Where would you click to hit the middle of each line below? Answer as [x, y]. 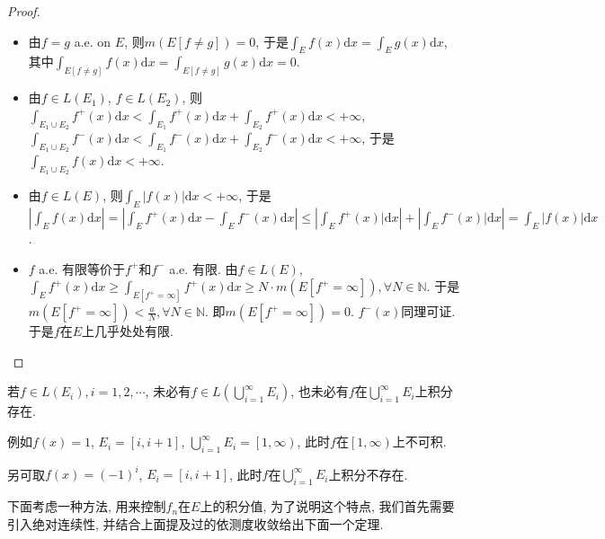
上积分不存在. [368, 474]
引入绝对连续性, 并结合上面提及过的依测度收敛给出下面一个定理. [196, 523]
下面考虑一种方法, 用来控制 [87, 506]
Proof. [24, 11]
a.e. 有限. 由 [204, 268]
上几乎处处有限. [128, 331]
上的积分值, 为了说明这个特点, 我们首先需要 [327, 506]
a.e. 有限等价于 [82, 268]
